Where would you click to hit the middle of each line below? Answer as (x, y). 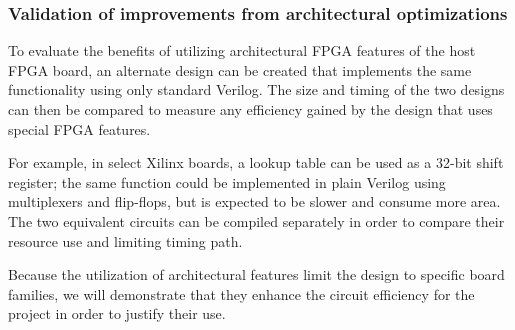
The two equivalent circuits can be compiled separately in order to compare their (256, 220)
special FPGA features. (79, 128)
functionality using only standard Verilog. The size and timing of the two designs (256, 89)
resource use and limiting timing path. (125, 240)
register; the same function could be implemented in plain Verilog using (227, 181)
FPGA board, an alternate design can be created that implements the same (240, 69)
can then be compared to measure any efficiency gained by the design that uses (250, 109)
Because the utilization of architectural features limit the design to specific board (256, 274)
